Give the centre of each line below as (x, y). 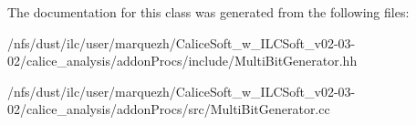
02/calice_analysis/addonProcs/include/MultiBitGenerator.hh (182, 61)
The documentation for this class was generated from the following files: (208, 12)
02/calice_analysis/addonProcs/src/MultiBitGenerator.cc (169, 109)
